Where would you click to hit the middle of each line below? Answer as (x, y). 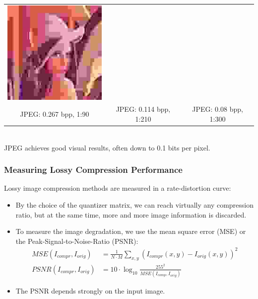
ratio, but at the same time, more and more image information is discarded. (131, 214)
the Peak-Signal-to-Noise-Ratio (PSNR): (77, 241)
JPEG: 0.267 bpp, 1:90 (55, 114)
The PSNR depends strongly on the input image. (90, 291)
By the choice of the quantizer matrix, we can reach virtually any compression (135, 205)
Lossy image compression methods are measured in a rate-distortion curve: (118, 188)
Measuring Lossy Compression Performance (93, 170)
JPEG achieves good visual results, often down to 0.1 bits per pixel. (107, 147)
